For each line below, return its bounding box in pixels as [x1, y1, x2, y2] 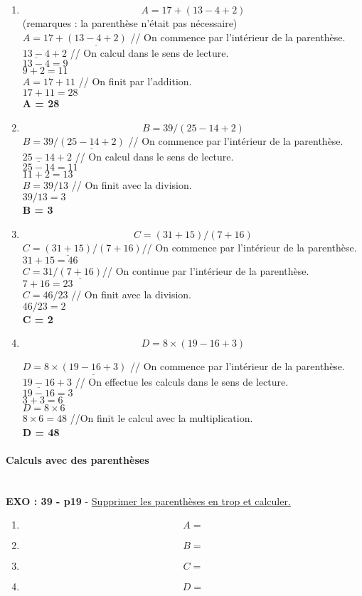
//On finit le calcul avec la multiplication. [70, 411, 253, 426]
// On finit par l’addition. [78, 74, 192, 89]
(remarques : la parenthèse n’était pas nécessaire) [22, 16, 238, 30]
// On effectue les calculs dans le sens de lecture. [75, 374, 289, 389]
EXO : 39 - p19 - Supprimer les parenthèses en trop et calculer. [6, 493, 291, 508]
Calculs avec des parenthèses [6, 452, 149, 467]
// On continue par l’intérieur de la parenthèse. [102, 263, 309, 278]
